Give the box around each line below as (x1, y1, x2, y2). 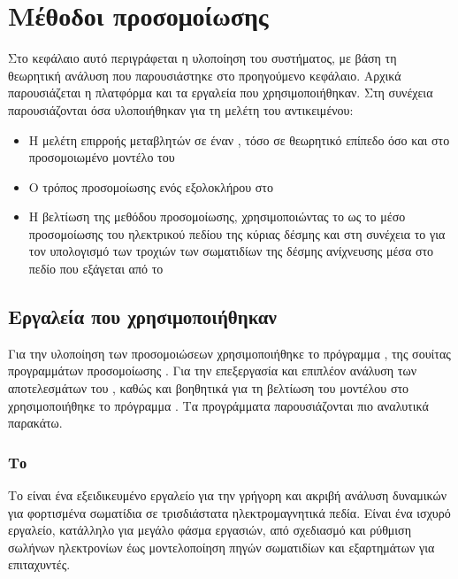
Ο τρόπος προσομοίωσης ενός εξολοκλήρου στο (28, 177, 273, 196)
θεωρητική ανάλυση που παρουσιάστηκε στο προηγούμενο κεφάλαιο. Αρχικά (8, 66, 401, 84)
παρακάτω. (8, 413, 63, 432)
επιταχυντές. (8, 555, 71, 574)
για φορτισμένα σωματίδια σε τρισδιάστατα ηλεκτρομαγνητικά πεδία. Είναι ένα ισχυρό (8, 503, 451, 521)
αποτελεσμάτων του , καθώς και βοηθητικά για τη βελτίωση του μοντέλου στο (8, 379, 409, 398)
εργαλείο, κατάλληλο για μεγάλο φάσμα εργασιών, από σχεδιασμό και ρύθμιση (8, 521, 411, 539)
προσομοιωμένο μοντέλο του (28, 148, 175, 166)
